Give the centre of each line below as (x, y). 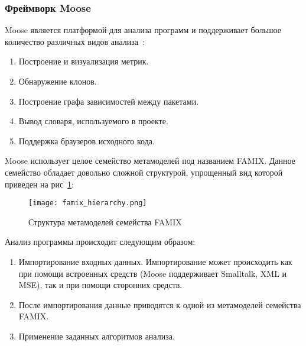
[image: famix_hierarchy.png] (88, 203)
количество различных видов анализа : (75, 41)
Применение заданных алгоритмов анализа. (97, 336)
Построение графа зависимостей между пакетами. (109, 101)
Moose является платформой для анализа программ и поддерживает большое (143, 30)
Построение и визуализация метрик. (84, 61)
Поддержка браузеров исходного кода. (87, 140)
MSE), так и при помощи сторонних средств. (100, 285)
